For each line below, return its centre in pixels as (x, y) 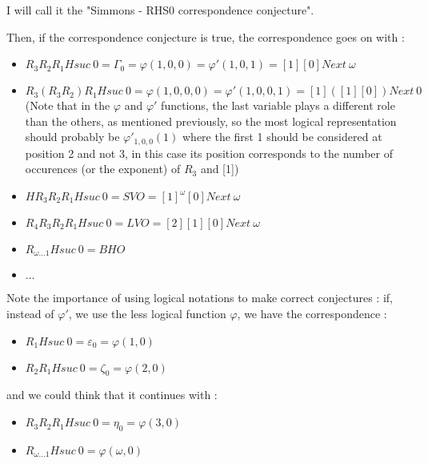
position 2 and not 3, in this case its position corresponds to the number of (209, 153)
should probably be (72, 137)
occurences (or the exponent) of (103, 169)
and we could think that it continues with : (112, 395)
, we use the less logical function (147, 314)
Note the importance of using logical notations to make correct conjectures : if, (200, 298)
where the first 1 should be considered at (282, 137)
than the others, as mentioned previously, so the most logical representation (211, 121)
